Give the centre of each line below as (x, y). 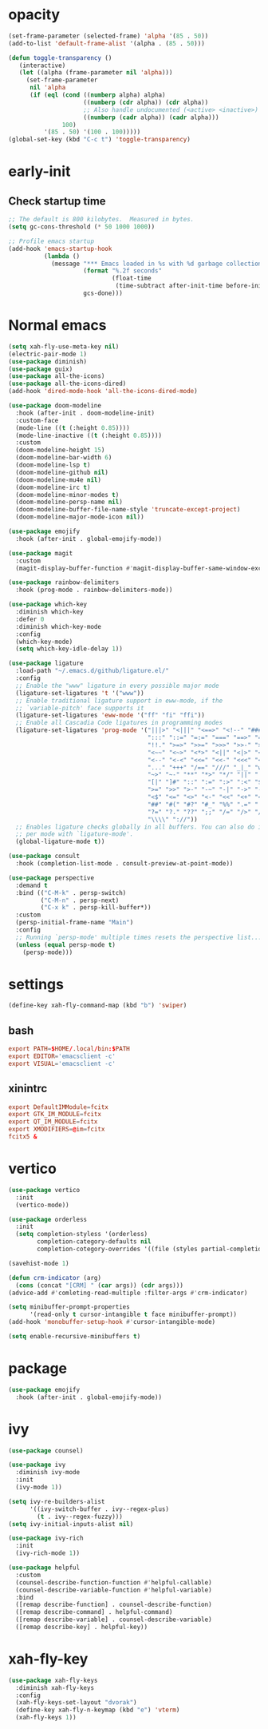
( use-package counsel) (46, 1451)
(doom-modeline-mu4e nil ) (59, 480)
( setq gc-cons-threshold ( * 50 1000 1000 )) (82, 227)
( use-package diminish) (48, 361)
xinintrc (28, 1089)
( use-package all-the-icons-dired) (67, 384)
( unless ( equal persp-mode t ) (65, 944)
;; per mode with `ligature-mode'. (75, 834)
